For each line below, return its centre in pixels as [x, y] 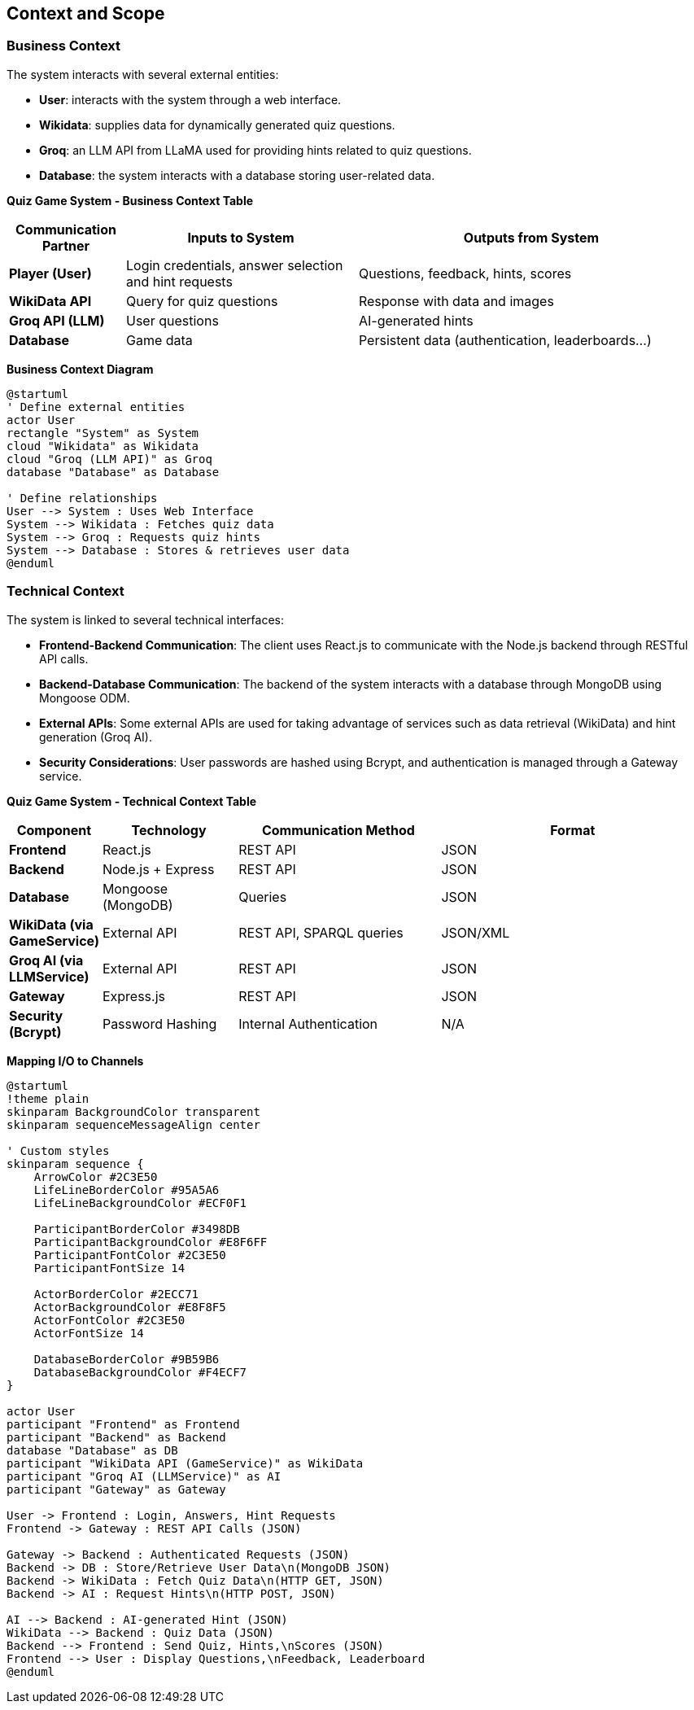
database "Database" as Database [113, 472]
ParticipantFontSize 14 [109, 1268]
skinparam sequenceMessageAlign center [133, 1124]
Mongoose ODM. [85, 698]
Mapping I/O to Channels [75, 1061]
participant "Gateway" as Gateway [116, 1489]
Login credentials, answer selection [234, 265]
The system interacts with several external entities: [143, 74]
